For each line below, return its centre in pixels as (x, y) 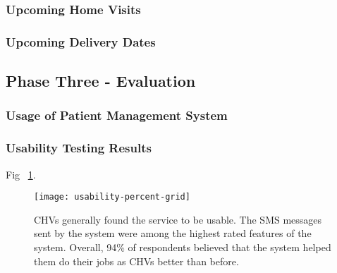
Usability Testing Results (79, 148)
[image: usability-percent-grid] (112, 197)
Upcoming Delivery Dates (81, 41)
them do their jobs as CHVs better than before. (136, 261)
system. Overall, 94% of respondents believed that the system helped (183, 247)
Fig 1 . (21, 174)
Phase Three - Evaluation (101, 81)
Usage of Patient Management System (117, 115)
